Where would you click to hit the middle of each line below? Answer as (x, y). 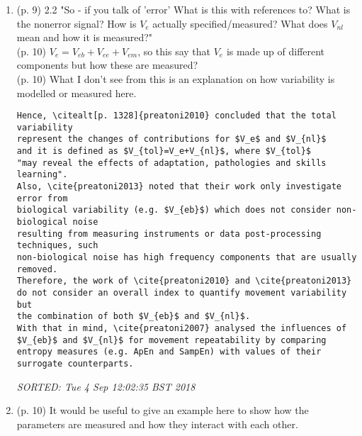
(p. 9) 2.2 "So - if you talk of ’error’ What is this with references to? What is (183, 9)
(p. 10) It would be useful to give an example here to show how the (163, 410)
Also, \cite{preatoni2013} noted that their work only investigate (179, 187)
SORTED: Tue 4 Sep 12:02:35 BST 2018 (106, 386)
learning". (42, 175)
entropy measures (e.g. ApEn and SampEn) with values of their (169, 352)
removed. (37, 269)
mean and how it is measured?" (85, 37)
